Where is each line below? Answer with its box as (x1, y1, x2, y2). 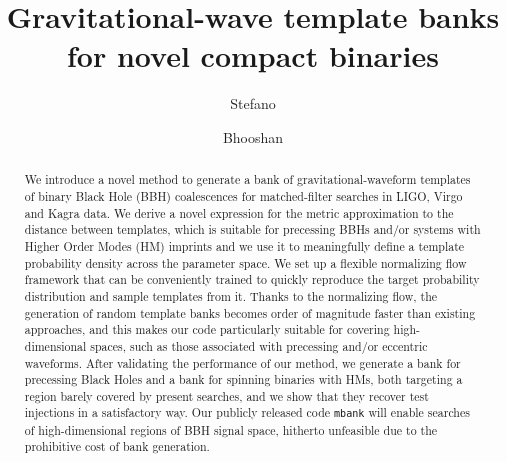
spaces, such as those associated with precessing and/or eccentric (90, 337, 428, 354)
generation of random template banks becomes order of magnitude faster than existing (24, 304, 476, 321)
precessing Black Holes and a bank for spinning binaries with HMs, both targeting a (24, 371, 463, 388)
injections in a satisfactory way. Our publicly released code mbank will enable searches (24, 404, 470, 421)
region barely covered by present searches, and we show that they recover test (24, 387, 429, 404)
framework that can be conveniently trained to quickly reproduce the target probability (24, 271, 480, 288)
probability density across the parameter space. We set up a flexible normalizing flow (24, 254, 467, 271)
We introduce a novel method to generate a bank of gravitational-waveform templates (24, 171, 471, 188)
